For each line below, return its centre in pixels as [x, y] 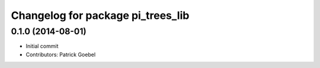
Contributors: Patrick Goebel [61, 54]
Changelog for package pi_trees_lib [100, 15]
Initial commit [42, 46]
